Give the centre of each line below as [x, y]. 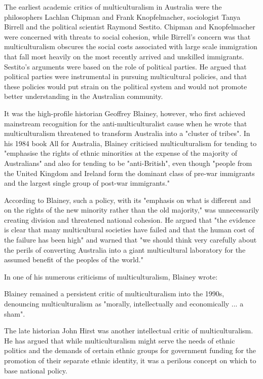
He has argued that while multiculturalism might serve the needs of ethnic [120, 340]
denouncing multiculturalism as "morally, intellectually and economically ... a [124, 304]
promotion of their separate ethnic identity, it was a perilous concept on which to [130, 360]
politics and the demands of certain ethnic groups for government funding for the [130, 350]
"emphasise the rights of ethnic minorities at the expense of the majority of [121, 153]
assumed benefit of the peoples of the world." [74, 260]
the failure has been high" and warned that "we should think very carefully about [130, 240]
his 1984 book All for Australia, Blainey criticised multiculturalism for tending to [130, 143]
